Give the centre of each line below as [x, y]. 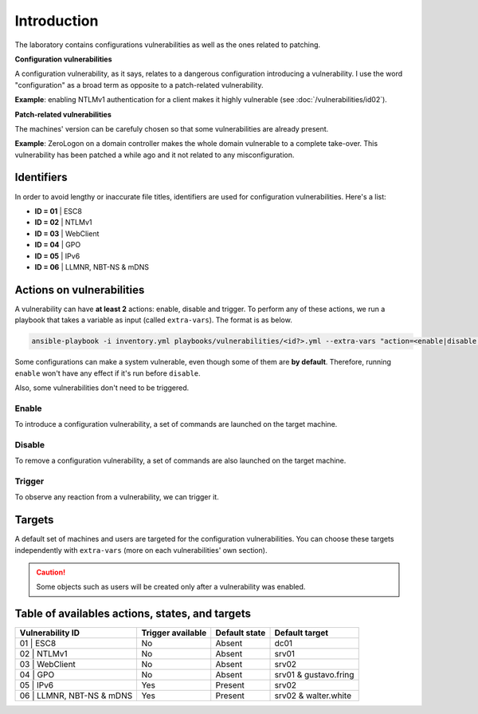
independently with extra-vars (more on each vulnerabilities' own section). [141, 550]
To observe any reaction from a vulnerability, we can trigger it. [117, 497]
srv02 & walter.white [313, 696]
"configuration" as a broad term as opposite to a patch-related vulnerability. [139, 85]
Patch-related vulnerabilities [63, 114]
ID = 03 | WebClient [67, 233]
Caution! [51, 572]
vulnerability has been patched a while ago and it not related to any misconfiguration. [155, 155]
